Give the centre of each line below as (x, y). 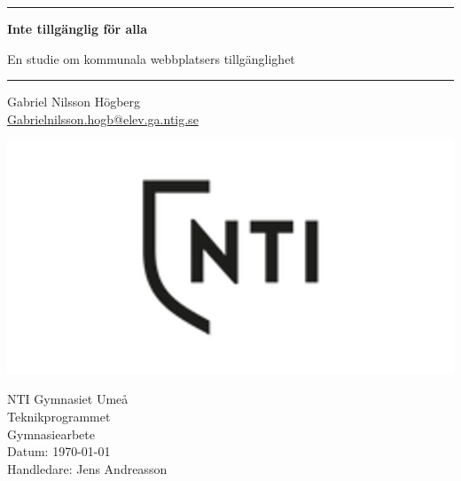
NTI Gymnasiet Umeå (68, 399)
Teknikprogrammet (59, 417)
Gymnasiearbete (51, 434)
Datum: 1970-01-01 (59, 451)
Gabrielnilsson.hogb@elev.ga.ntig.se (103, 118)
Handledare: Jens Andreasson (87, 468)
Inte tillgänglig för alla (78, 28)
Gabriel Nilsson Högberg (74, 102)
